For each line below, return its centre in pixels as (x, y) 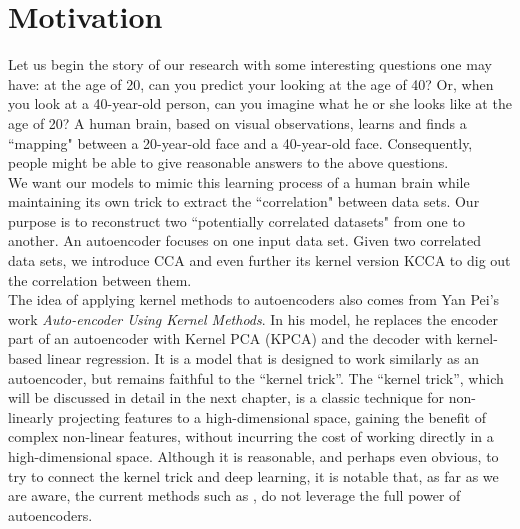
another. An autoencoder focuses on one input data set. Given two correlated (244, 240)
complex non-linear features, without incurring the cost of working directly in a (251, 436)
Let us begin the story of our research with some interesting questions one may (250, 64)
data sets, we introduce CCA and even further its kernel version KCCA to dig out (259, 260)
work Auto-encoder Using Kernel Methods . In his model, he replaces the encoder (253, 318)
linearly (31, 416)
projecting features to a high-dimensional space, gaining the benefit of (272, 416)
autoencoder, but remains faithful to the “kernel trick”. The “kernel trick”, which (256, 377)
